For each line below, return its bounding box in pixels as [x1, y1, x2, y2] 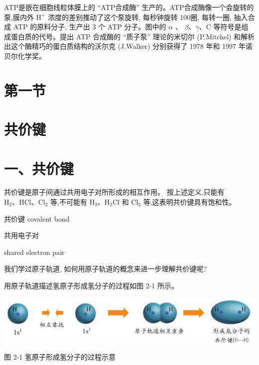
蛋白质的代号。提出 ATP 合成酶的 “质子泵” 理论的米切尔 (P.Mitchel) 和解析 [10, 31, 255, 41]
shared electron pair [4, 246, 65, 257]
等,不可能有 [50, 197, 87, 207]
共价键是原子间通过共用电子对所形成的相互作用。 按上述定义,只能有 [4, 187, 225, 197]
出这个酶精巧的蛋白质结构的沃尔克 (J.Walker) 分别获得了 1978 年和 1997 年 [4, 41, 246, 51]
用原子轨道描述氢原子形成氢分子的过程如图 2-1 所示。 [4, 280, 178, 290]
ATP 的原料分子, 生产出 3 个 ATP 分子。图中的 [13, 21, 166, 32]
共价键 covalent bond [4, 213, 70, 224]
